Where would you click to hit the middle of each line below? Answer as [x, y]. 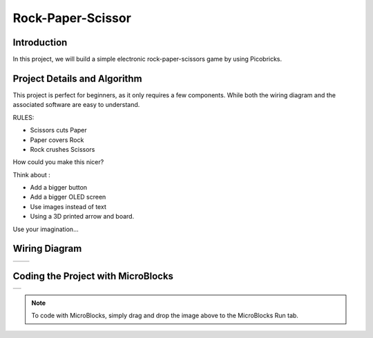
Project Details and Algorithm [77, 78]
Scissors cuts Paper [58, 130]
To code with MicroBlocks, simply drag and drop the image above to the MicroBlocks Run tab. [165, 316]
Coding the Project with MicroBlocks [93, 276]
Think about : [32, 175]
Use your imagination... [46, 229]
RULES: [23, 117]
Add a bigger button [59, 188]
